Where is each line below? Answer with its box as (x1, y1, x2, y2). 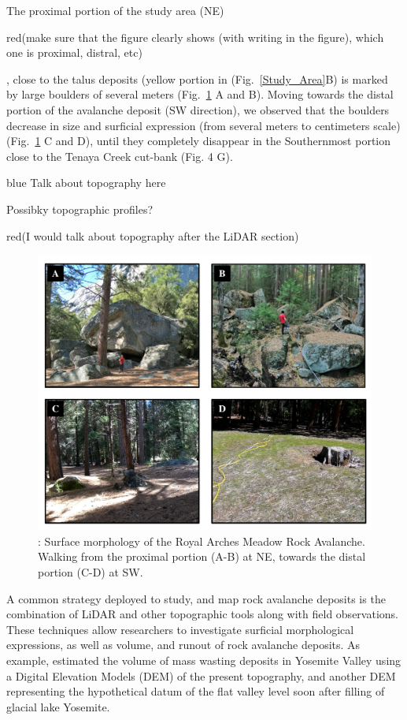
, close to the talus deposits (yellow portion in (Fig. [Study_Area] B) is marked (6, 70, 388, 87)
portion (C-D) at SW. (38, 563, 143, 580)
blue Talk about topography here (6, 174, 166, 191)
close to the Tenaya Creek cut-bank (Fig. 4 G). (6, 147, 233, 164)
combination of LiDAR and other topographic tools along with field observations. (6, 606, 398, 622)
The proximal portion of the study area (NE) (6, 2, 224, 18)
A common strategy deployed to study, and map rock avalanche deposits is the (6, 590, 386, 606)
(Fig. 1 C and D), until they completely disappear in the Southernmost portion (6, 132, 390, 149)
